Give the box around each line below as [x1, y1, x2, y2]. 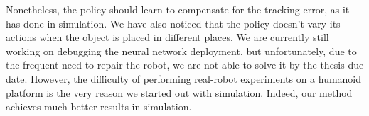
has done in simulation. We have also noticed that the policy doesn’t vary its [6, 16, 341, 30]
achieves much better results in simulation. [6, 99, 192, 114]
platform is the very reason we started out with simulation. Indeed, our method [6, 85, 353, 100]
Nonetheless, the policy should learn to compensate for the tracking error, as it [6, 2, 350, 16]
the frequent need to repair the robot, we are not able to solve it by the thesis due [6, 57, 364, 72]
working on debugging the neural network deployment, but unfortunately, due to [6, 43, 357, 58]
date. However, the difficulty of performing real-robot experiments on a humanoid [6, 71, 362, 86]
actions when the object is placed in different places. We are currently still [6, 30, 329, 45]
